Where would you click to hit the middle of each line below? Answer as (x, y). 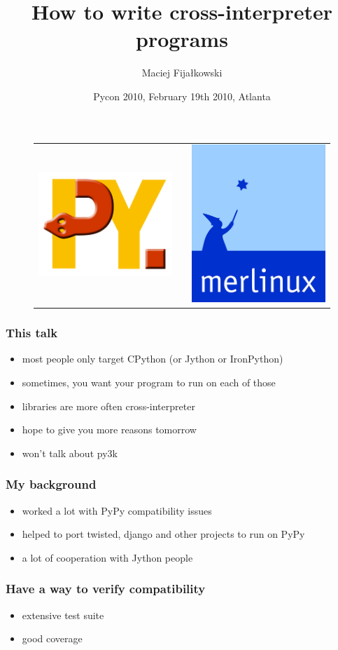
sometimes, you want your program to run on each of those (149, 382)
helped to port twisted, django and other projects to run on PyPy (163, 534)
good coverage (52, 638)
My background (51, 484)
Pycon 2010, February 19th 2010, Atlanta (182, 96)
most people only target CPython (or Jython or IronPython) (153, 359)
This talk (32, 333)
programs (182, 39)
